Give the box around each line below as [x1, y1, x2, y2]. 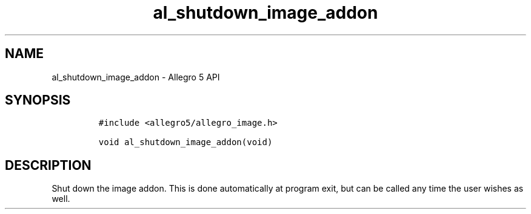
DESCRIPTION [5, 157, 92, 173]
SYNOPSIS [5, 92, 71, 108]
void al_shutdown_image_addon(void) [98, 137, 273, 148]
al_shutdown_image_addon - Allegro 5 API [52, 71, 220, 82]
